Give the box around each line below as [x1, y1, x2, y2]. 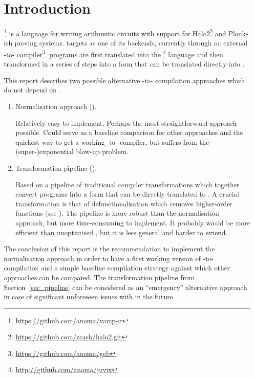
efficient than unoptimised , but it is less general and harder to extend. [15, 227, 228, 237]
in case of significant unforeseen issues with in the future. [4, 291, 175, 302]
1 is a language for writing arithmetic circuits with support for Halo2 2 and [4, 27, 226, 38]
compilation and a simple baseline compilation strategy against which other [4, 263, 230, 273]
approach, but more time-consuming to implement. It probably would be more [15, 217, 250, 227]
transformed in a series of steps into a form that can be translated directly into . [4, 59, 245, 69]
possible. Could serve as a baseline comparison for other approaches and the [15, 127, 243, 137]
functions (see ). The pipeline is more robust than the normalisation [15, 208, 219, 218]
